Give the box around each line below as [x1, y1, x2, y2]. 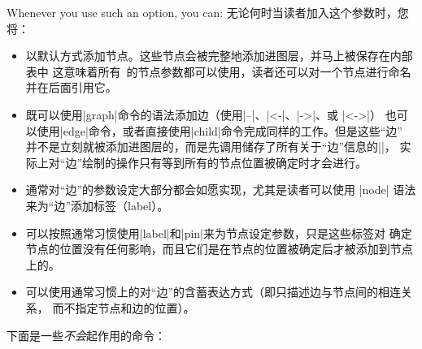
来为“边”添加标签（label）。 [25, 196, 169, 213]
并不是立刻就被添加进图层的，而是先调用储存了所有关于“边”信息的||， [25, 138, 396, 155]
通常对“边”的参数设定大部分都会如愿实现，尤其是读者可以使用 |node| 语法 [25, 181, 416, 198]
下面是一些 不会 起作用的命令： [7, 326, 166, 343]
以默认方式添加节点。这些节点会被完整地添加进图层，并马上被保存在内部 [25, 47, 413, 64]
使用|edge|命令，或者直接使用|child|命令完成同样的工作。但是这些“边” [37, 122, 402, 139]
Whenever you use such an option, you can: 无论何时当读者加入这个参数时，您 [7, 4, 409, 20]
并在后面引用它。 [25, 79, 117, 96]
